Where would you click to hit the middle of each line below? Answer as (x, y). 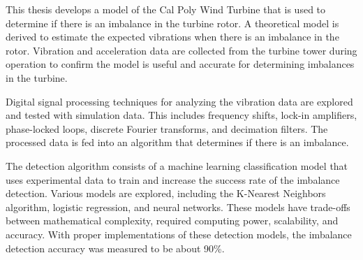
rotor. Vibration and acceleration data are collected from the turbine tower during (181, 50)
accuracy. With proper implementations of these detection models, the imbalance (179, 234)
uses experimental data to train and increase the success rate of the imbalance (173, 179)
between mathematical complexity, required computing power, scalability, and (172, 221)
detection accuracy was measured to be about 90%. (115, 248)
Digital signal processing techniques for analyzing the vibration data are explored (179, 101)
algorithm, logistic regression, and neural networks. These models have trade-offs (178, 207)
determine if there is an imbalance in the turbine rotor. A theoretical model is (172, 23)
